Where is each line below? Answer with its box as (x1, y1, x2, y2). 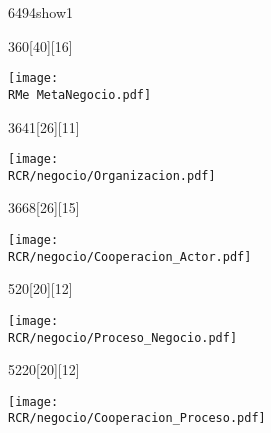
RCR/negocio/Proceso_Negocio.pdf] (8, 330, 238, 345)
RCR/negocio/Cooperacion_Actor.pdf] (8, 249, 252, 264)
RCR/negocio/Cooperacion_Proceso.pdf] (8, 411, 266, 426)
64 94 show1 (8, 2, 74, 22)
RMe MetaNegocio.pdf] (8, 87, 152, 102)
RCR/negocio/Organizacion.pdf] (8, 168, 216, 183)
